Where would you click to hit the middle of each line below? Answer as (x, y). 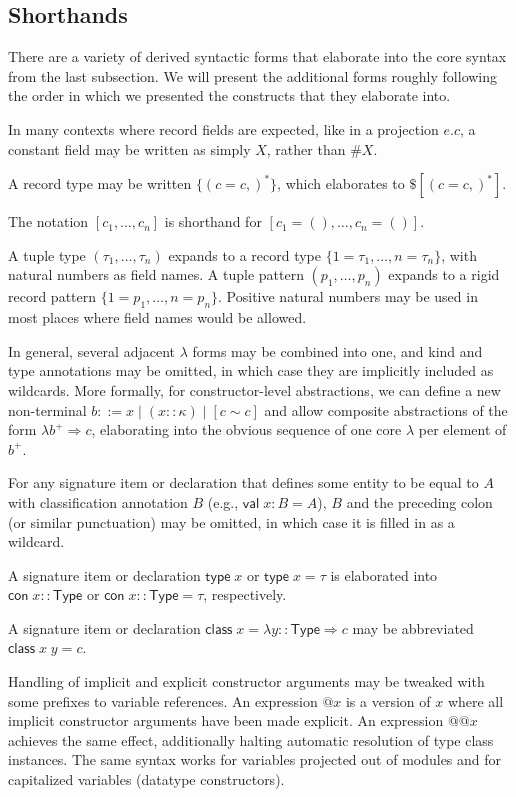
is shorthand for (213, 221)
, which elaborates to (341, 183)
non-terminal (47, 409)
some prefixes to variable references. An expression (163, 700)
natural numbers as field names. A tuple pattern (156, 274)
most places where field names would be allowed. (157, 317)
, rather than (306, 148)
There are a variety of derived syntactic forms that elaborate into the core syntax (257, 56)
